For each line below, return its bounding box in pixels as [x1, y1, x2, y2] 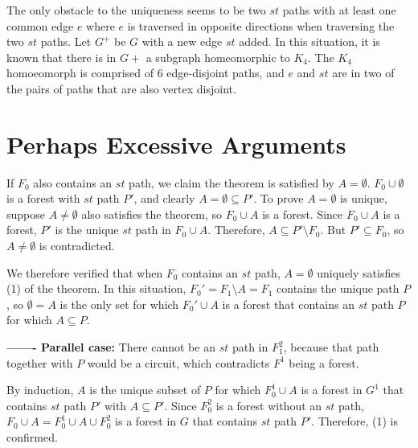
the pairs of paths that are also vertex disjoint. [6, 80, 236, 97]
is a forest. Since [262, 205, 343, 222]
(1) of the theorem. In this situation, [6, 280, 186, 297]
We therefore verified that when [6, 264, 163, 281]
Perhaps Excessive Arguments [6, 127, 346, 160]
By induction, [6, 381, 74, 398]
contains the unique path [277, 280, 400, 297]
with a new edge [141, 33, 223, 50]
